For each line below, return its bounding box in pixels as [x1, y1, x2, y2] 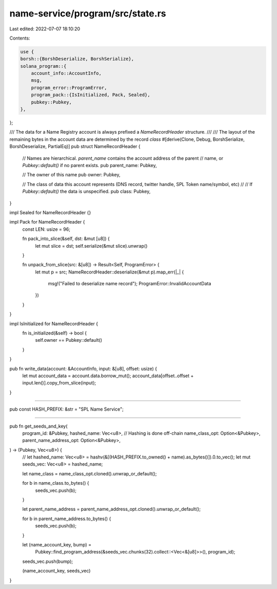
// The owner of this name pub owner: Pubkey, [22, 172, 121, 178]
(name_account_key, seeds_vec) [22, 568, 91, 574]
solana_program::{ [20, 63, 67, 69]
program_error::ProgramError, [31, 85, 107, 90]
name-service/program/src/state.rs [9, 8, 166, 19]
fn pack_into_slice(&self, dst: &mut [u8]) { [22, 235, 110, 242]
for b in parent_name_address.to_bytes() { [22, 516, 111, 522]
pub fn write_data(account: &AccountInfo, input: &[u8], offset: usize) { [9, 365, 157, 372]
